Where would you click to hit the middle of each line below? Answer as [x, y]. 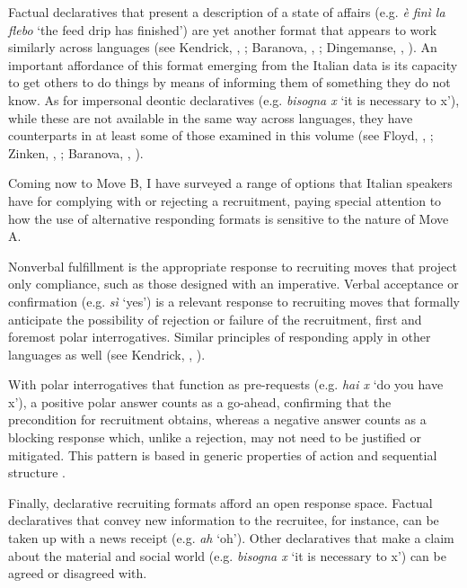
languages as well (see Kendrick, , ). [107, 354]
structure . [37, 472]
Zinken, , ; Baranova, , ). [76, 152]
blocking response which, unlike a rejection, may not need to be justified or [215, 437]
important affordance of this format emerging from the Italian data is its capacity [233, 64]
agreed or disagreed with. [78, 573]
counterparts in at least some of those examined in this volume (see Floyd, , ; [221, 135]
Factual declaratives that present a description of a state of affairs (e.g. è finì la [227, 12]
